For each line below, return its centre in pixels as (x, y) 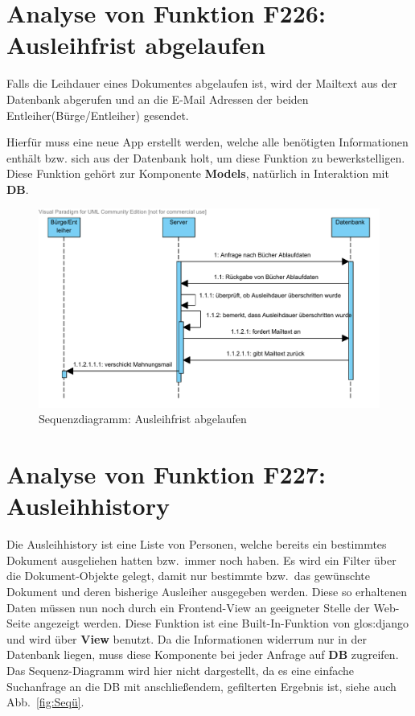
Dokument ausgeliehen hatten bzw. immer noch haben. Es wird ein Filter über (201, 560)
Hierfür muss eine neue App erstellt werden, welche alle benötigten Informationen (207, 142)
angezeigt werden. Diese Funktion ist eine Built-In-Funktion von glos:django (222, 623)
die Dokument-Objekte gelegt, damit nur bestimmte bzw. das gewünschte (188, 576)
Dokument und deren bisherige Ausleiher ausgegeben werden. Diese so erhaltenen (207, 591)
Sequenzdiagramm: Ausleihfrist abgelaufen (143, 419)
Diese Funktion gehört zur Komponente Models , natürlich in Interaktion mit (198, 173)
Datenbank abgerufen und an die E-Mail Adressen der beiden (158, 99)
